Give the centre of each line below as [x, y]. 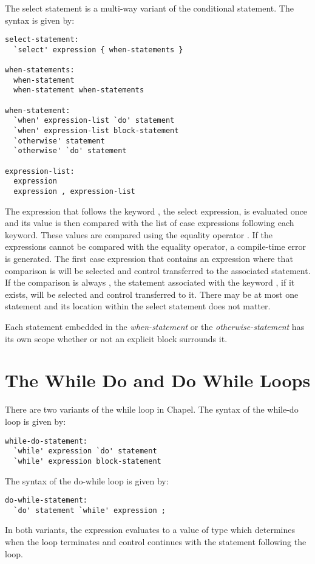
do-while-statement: [46, 500]
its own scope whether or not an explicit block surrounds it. [116, 338]
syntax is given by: [40, 20]
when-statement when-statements [79, 90]
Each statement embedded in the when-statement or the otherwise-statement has [155, 327]
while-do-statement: [46, 441]
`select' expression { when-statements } [98, 50]
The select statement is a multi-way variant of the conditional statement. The [149, 8]
